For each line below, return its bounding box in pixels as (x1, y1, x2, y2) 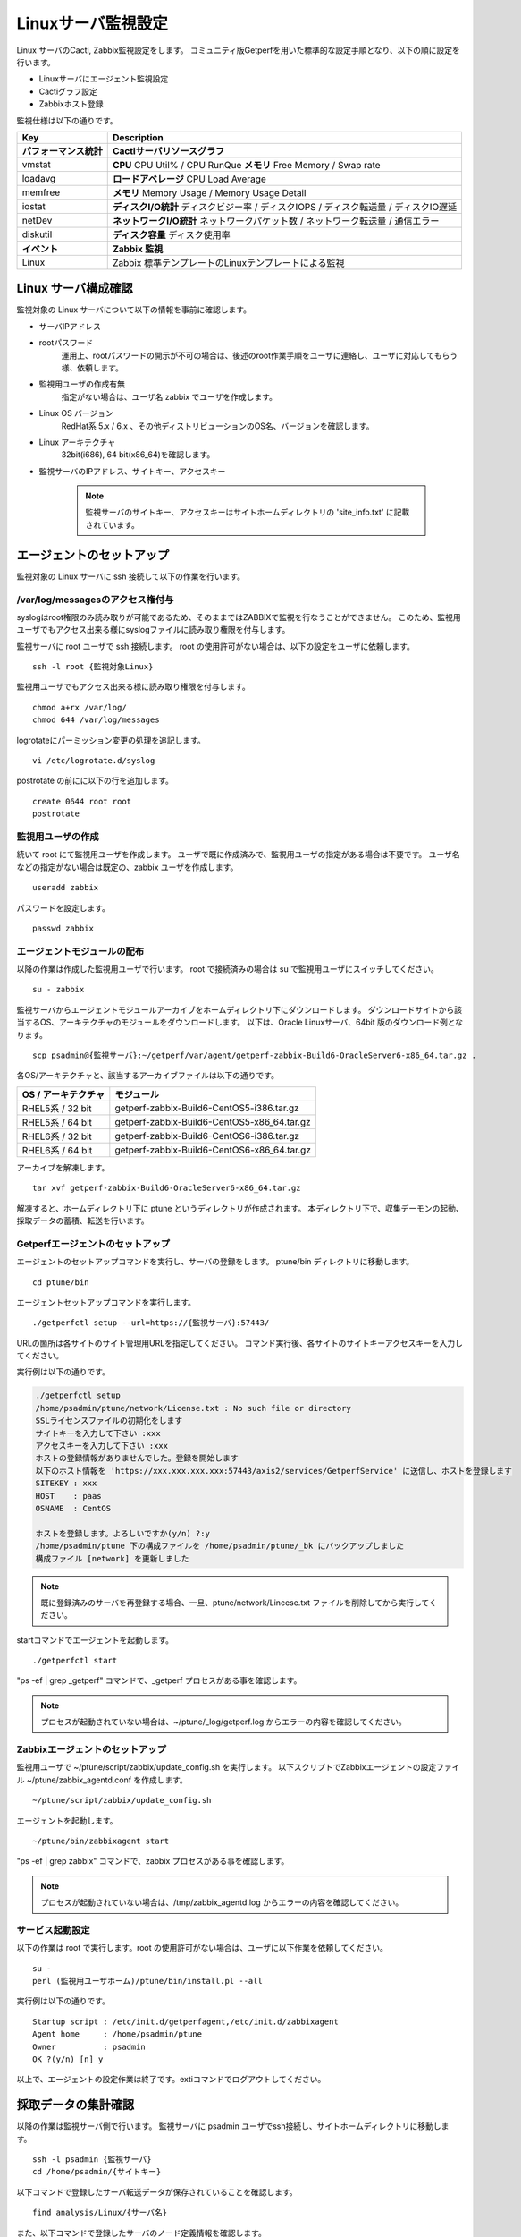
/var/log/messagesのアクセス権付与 (16, 593, 174, 606)
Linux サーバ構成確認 (16, 281, 133, 296)
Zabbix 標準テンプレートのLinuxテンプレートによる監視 (112, 256, 345, 268)
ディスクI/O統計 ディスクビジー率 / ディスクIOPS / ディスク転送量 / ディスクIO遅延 (112, 200, 458, 213)
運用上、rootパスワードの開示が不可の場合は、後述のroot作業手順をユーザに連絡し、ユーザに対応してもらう (61, 350, 458, 361)
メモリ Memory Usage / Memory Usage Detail (112, 186, 307, 199)
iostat (21, 200, 46, 212)
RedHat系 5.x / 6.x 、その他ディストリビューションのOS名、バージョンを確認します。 (61, 421, 374, 431)
